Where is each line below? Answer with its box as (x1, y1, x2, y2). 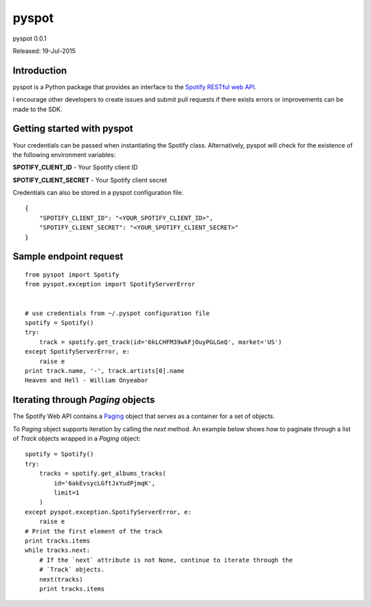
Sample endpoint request (12, 251, 124, 262)
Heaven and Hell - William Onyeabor (25, 376, 148, 385)
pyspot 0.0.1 (12, 34, 47, 43)
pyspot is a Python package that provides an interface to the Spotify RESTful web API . (12, 82, 257, 91)
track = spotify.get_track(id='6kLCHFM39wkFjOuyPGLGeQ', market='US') (38, 338, 282, 346)
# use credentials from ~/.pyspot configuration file (25, 309, 210, 317)
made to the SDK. (12, 105, 63, 113)
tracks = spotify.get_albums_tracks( (38, 470, 166, 477)
